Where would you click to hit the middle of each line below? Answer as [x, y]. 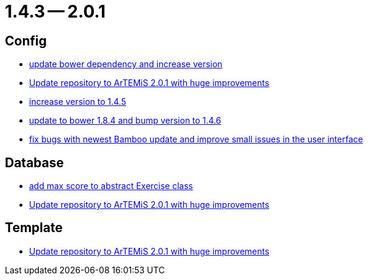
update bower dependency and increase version [126, 64]
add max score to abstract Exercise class [111, 186]
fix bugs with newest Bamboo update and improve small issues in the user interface [196, 139]
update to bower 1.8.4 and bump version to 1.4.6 [125, 121]
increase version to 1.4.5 [78, 102]
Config [26, 41]
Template [34, 228]
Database [35, 162]
